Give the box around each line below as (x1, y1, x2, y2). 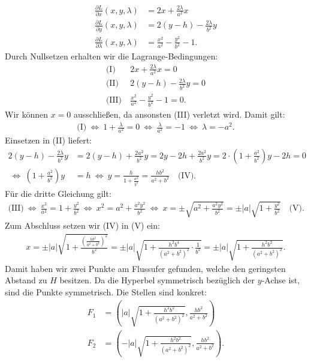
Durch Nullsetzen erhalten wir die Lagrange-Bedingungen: (5, 50, 218, 62)
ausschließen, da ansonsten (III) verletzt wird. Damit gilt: (74, 107, 285, 120)
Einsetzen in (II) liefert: (5, 134, 92, 146)
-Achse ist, (261, 274, 300, 286)
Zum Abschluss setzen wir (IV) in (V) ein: (5, 219, 160, 231)
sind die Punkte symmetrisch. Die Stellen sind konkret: (5, 286, 207, 298)
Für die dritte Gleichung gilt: (5, 187, 111, 199)
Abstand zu (5, 274, 47, 286)
